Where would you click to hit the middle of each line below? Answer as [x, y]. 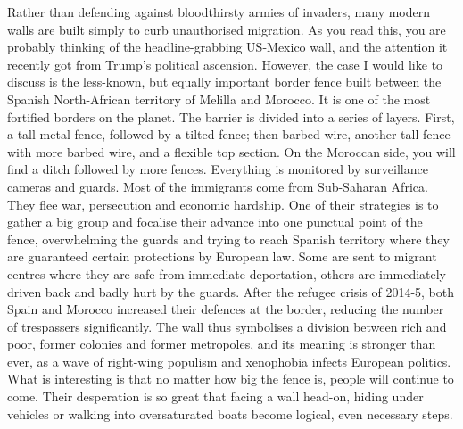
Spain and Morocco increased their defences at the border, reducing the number [226, 309]
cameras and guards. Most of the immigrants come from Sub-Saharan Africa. [218, 186]
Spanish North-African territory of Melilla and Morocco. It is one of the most [219, 99]
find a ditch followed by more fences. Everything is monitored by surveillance [218, 169]
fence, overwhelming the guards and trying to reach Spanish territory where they [228, 239]
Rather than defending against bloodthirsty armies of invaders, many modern [219, 12]
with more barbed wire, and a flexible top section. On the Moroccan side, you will [231, 151]
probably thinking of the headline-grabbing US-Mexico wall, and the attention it [227, 47]
